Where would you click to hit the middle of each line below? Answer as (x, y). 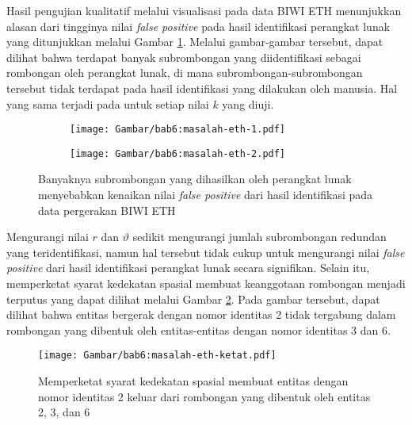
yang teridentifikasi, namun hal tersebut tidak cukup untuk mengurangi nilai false (206, 252)
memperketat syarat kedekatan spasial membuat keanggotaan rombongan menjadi (206, 283)
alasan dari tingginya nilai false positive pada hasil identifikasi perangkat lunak (198, 26)
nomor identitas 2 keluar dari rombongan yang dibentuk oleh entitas (204, 396)
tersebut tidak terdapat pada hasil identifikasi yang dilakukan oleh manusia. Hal (202, 88)
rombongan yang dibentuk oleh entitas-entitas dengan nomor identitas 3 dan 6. (198, 329)
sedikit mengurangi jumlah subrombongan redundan (259, 237)
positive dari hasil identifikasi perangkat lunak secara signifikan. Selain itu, (188, 268)
